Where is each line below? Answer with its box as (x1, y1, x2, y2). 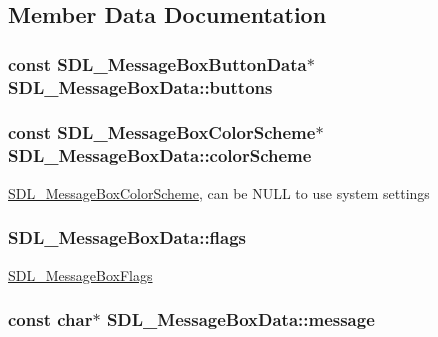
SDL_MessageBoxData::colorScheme (8, 143, 312, 168)
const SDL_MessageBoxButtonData (8, 51, 307, 76)
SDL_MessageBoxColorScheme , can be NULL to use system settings (8, 182, 430, 203)
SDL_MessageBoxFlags (8, 264, 153, 285)
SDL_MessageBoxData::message (106, 307, 375, 332)
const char (8, 307, 93, 332)
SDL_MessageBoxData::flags (8, 225, 247, 250)
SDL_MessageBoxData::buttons (8, 74, 273, 99)
